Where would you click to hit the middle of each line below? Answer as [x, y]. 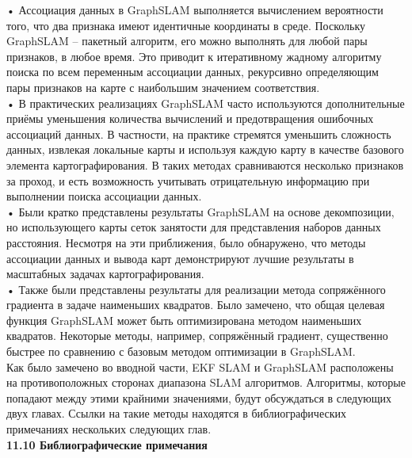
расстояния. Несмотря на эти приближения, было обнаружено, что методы [186, 242]
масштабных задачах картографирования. [105, 274]
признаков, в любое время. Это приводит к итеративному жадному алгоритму [194, 56]
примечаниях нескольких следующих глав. [109, 429]
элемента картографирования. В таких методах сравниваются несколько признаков [205, 164]
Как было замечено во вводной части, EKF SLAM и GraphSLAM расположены [200, 366]
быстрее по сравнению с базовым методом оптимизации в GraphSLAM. [181, 351]
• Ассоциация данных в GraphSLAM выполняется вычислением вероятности [195, 10]
